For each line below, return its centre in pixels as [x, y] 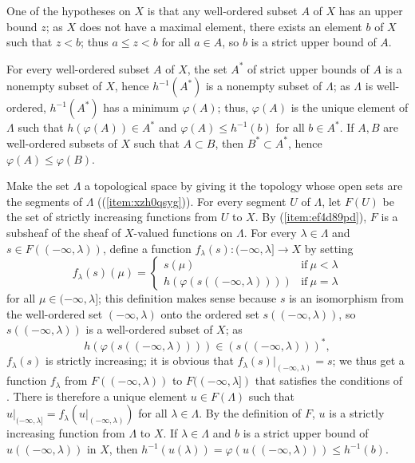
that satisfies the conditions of [329, 380]
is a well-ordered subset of [149, 329]
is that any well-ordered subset [222, 10]
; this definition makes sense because [188, 298]
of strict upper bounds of [308, 68]
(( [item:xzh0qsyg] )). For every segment [192, 201]
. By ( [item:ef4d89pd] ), [311, 217]
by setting [329, 248]
